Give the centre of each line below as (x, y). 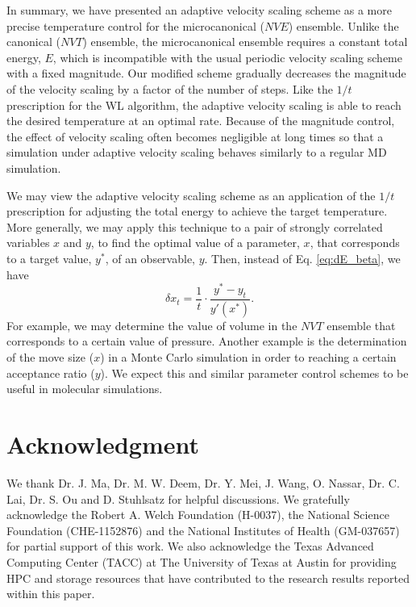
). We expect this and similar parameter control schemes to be (254, 373)
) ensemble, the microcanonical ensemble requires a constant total (245, 42)
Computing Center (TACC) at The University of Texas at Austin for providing (202, 561)
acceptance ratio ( (51, 373)
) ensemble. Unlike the (343, 25)
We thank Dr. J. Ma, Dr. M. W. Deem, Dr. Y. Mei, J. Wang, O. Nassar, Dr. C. (203, 482)
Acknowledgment (103, 444)
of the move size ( (50, 357)
